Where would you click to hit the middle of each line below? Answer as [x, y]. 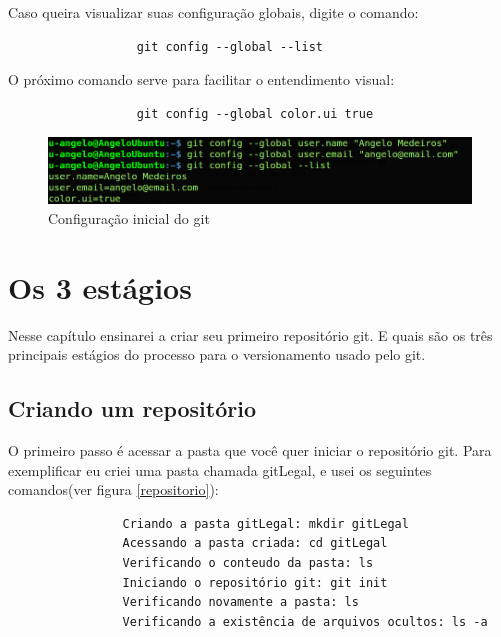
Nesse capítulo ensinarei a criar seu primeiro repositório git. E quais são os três [250, 334]
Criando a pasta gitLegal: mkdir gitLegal [265, 523]
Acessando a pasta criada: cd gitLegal [255, 543]
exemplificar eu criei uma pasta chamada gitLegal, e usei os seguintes [220, 469]
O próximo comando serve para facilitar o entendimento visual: [201, 79]
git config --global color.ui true [255, 113]
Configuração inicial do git [129, 217]
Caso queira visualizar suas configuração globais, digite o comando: [213, 12]
